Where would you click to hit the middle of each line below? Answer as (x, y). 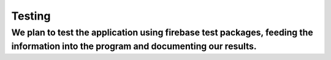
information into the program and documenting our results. (134, 46)
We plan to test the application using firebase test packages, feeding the (162, 32)
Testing (31, 16)
